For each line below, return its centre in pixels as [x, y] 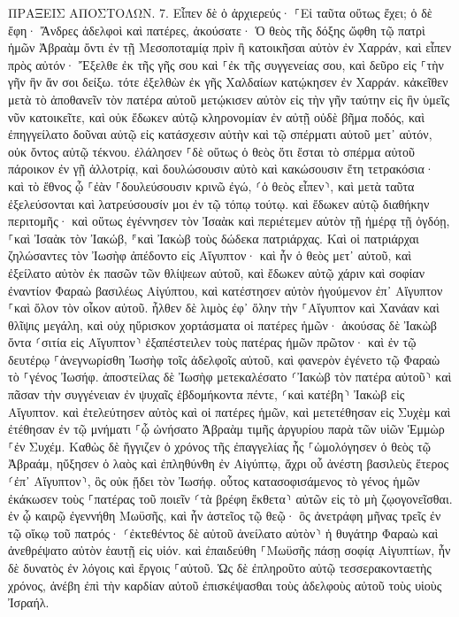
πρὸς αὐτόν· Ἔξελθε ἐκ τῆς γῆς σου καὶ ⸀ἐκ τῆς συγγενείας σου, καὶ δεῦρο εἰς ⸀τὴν [226, 64]
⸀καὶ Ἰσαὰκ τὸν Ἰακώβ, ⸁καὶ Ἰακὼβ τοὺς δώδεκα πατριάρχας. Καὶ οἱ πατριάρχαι [214, 238]
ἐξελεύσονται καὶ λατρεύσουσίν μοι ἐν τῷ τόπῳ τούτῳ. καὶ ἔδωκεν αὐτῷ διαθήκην [219, 203]
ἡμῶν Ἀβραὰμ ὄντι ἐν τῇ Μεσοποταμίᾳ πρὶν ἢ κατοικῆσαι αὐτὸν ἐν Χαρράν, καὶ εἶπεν [230, 47]
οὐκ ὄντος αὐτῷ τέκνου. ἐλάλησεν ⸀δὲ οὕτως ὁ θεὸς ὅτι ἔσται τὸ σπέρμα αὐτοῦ [211, 151]
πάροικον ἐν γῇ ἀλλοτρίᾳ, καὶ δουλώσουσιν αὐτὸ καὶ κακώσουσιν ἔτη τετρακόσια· [221, 169]
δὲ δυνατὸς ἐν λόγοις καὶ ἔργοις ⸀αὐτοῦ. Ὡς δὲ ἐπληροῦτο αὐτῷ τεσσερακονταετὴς [220, 567]
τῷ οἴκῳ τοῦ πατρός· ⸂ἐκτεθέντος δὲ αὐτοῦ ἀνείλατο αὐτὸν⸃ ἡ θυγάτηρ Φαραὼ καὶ [223, 532]
